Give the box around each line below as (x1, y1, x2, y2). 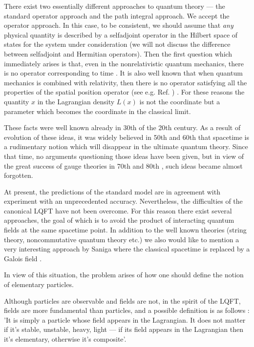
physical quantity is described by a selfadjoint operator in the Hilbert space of (4, 29, 238, 39)
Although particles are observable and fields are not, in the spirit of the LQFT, (4, 295, 241, 306)
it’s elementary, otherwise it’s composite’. (4, 334, 127, 344)
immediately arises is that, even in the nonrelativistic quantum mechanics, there (4, 58, 244, 68)
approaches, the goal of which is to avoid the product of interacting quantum (4, 215, 234, 225)
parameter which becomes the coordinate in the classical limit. (4, 106, 191, 116)
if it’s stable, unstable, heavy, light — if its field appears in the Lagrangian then (4, 324, 243, 334)
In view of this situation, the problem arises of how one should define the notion (4, 270, 244, 280)
